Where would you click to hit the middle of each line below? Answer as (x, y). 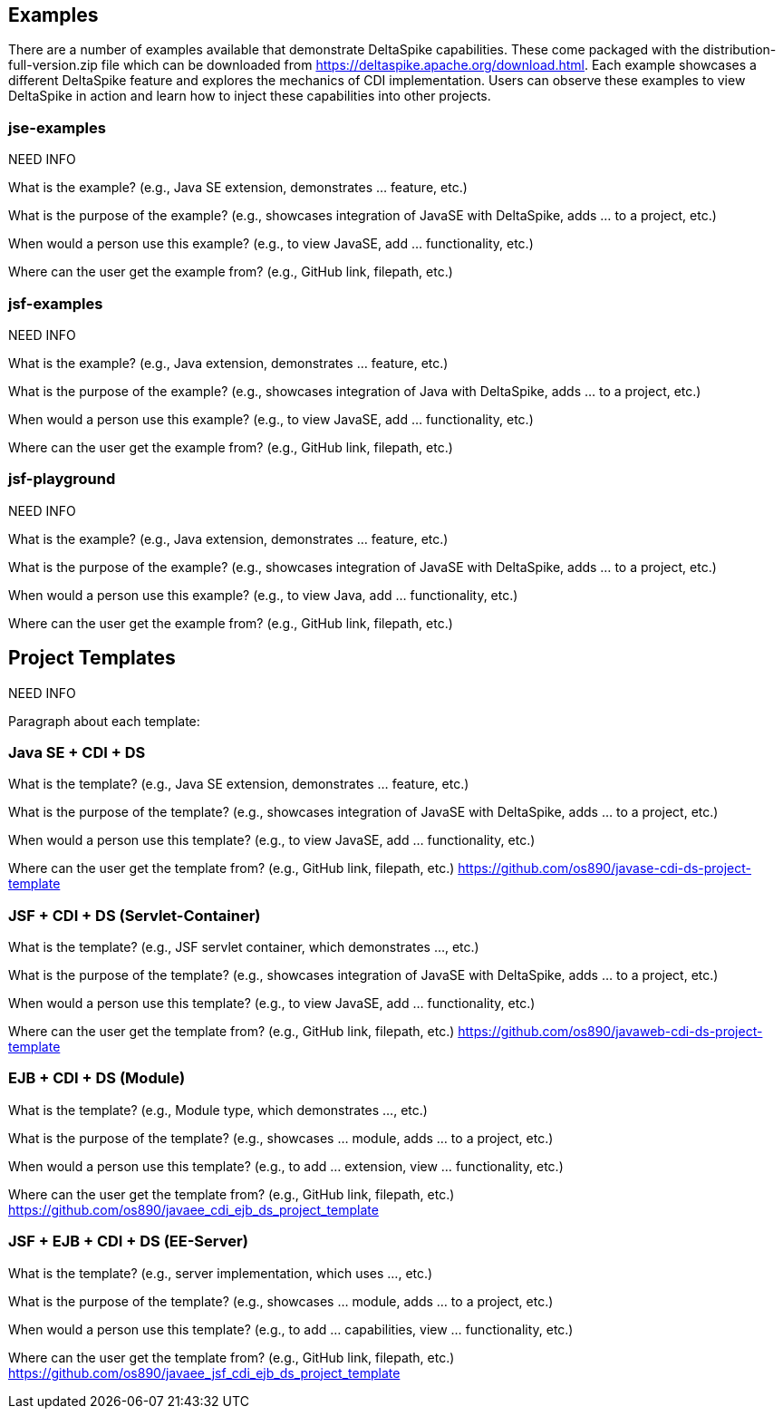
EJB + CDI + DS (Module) (97, 1078)
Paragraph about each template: (104, 721)
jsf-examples (56, 303)
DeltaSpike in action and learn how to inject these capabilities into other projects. (250, 96)
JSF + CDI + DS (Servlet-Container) (135, 915)
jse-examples (57, 127)
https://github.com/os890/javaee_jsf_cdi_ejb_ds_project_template (204, 1372)
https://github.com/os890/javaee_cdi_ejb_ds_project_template (193, 1209)
